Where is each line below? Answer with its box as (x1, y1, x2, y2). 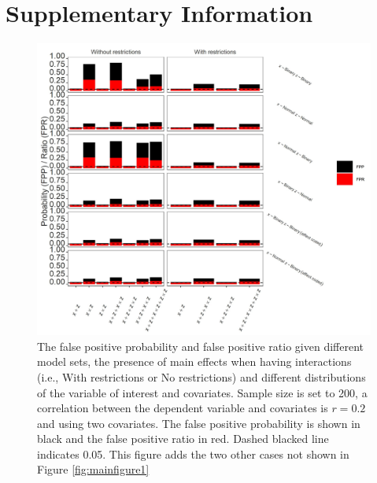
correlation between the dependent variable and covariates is (37, 400, 328, 416)
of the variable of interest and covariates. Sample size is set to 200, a (37, 384, 368, 400)
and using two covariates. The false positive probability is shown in (37, 415, 360, 431)
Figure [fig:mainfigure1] (37, 461, 150, 477)
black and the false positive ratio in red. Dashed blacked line (37, 430, 329, 447)
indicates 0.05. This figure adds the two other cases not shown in (37, 445, 349, 462)
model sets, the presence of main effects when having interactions (37, 353, 352, 370)
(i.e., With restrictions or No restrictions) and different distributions (37, 368, 366, 385)
